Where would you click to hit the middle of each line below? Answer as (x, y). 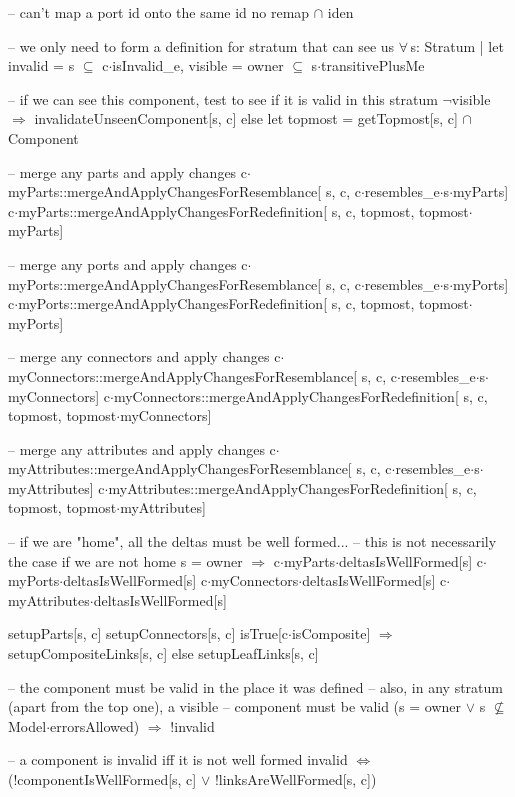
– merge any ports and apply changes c (128, 263)
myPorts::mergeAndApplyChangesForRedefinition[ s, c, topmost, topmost (243, 303)
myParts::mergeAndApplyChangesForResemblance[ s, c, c (184, 191)
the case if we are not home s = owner (125, 560)
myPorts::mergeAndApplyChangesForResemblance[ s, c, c (184, 283)
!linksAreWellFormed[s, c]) (295, 779)
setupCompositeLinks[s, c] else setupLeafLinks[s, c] (163, 653)
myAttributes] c (56, 487)
